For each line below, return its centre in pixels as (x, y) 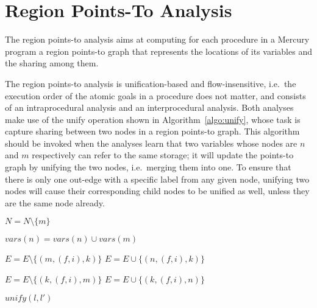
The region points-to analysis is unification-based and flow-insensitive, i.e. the (151, 83)
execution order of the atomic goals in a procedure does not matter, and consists (155, 95)
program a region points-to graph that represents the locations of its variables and (158, 51)
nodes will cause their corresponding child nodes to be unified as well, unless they (157, 191)
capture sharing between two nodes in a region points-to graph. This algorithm (152, 131)
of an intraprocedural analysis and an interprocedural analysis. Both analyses (149, 107)
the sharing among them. (52, 63)
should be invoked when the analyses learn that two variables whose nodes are (151, 143)
